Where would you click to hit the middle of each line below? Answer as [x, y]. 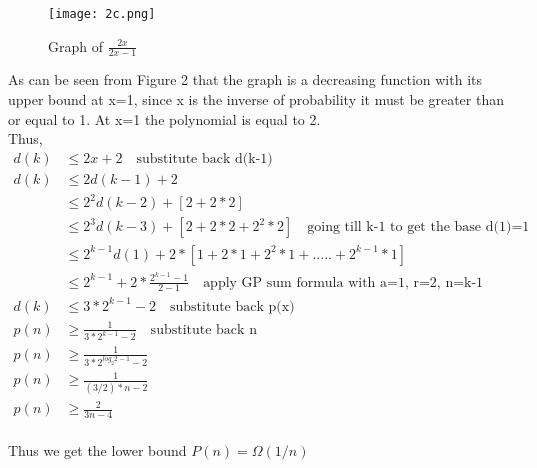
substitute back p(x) [232, 306]
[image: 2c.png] [102, 14]
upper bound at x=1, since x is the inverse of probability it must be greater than [256, 99]
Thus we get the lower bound [97, 450]
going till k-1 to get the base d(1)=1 [418, 227]
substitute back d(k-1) [204, 158]
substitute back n [203, 329]
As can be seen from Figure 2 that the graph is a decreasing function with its [245, 79]
